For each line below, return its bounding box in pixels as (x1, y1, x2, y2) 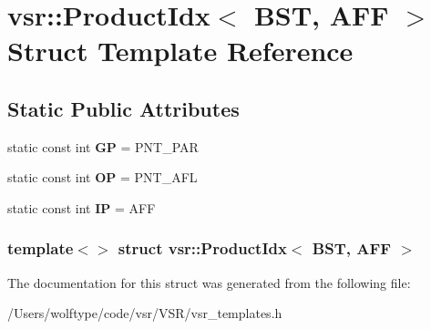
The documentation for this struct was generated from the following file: (7, 272, 411, 292)
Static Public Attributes (7, 94, 240, 122)
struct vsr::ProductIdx (118, 237, 287, 260)
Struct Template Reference (7, 32, 354, 69)
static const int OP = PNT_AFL (7, 168, 198, 187)
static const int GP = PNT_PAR (7, 137, 199, 156)
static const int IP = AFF (7, 198, 156, 217)
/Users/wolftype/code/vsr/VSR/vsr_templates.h (7, 303, 282, 323)
